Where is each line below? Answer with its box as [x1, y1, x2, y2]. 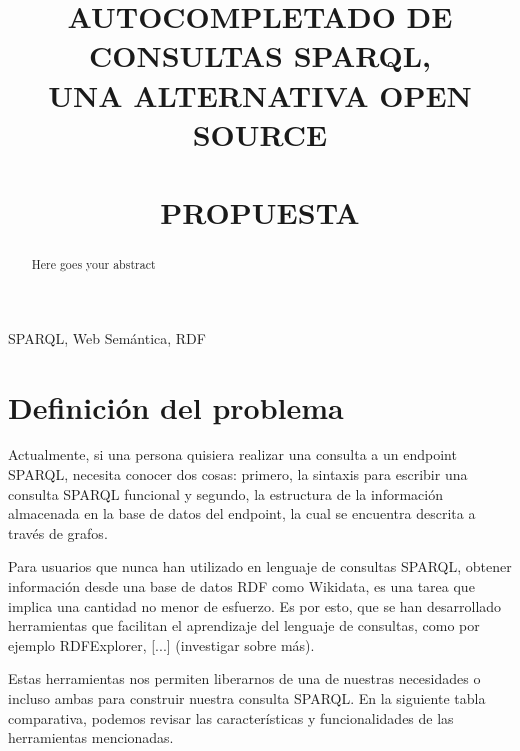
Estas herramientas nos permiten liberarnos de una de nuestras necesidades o [8, 668, 481, 689]
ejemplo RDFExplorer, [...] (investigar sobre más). [8, 634, 315, 655]
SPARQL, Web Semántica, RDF [8, 327, 206, 348]
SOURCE [192, 113, 328, 154]
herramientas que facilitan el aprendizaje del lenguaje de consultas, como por [8, 615, 480, 636]
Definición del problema [8, 386, 344, 427]
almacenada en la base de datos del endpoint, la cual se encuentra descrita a [8, 503, 476, 524]
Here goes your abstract [31, 256, 156, 273]
